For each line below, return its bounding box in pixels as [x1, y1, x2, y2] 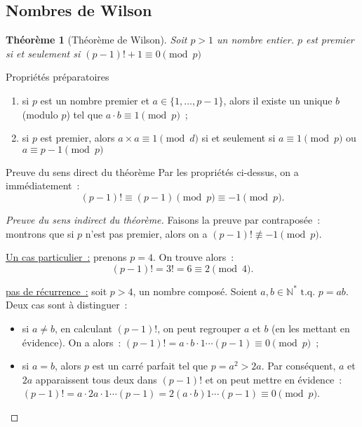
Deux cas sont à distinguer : [6, 297, 128, 312]
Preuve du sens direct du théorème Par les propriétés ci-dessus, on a [6, 164, 299, 179]
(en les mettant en [271, 320, 350, 335]
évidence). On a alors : [22, 334, 121, 349]
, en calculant [54, 320, 113, 335]
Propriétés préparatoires [6, 69, 109, 84]
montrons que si [6, 226, 74, 240]
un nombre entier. [217, 32, 294, 47]
